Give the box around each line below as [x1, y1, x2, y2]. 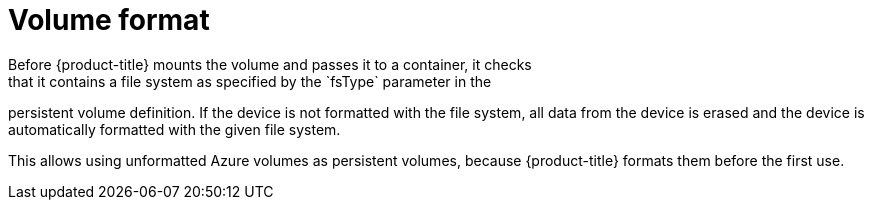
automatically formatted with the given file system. [8, 120, 341, 138]
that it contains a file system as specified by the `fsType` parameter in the [8, 72, 492, 90]
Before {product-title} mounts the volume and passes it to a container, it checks [8, 55, 532, 73]
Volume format [8, 3, 210, 37]
